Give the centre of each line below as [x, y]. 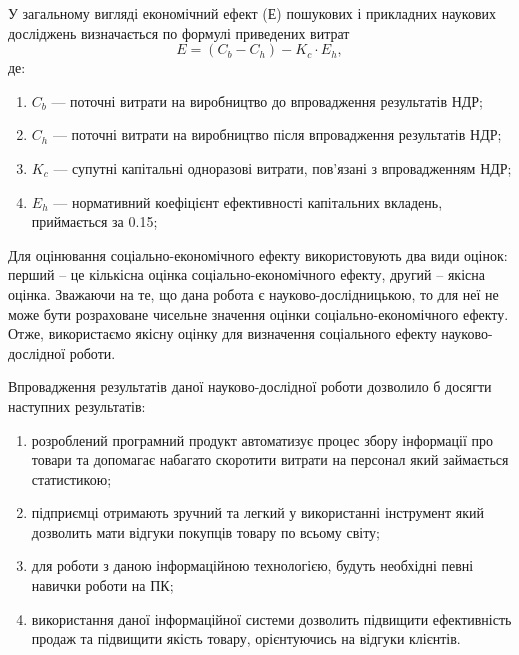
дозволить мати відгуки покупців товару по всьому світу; [206, 531]
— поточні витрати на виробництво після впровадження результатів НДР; [277, 134]
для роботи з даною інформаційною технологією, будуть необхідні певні [252, 565]
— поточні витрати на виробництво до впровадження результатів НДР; [267, 100]
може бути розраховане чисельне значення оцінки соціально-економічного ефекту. [258, 313]
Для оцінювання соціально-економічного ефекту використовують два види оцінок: [258, 254]
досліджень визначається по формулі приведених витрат [179, 32]
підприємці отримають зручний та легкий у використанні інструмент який [257, 512]
